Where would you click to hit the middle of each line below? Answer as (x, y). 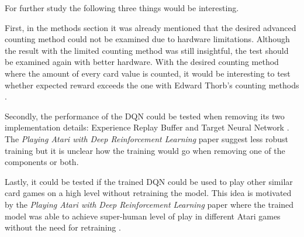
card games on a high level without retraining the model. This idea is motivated (148, 193)
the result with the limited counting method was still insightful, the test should (147, 50)
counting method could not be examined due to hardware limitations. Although (147, 39)
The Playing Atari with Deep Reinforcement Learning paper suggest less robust (147, 138)
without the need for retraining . (63, 227)
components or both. (42, 162)
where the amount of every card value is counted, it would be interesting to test (148, 73)
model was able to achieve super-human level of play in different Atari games (143, 216)
